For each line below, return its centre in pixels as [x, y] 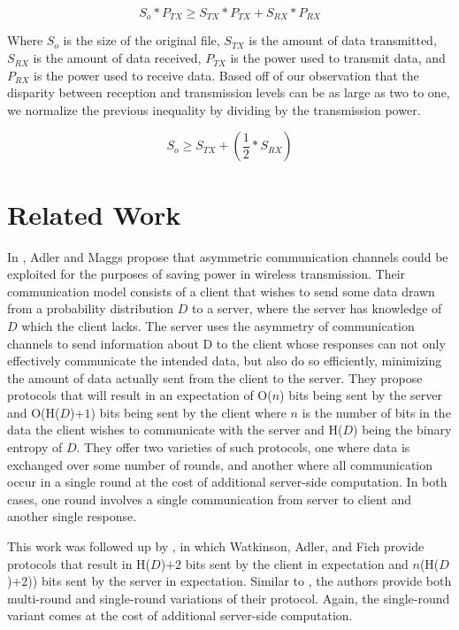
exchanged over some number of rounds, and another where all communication [220, 464]
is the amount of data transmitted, [343, 40]
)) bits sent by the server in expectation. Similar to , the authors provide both [240, 581]
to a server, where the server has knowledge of [317, 308]
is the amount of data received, [117, 58]
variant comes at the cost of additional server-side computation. [180, 615]
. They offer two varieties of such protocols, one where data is [243, 447]
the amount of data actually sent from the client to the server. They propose [215, 377]
